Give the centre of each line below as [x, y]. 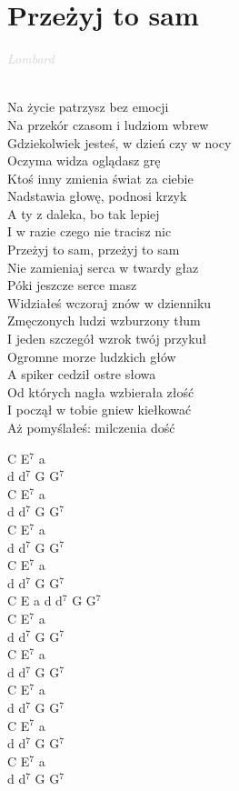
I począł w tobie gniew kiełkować [100, 410]
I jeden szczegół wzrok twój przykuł [107, 339]
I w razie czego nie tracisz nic [90, 231]
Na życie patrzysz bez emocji [88, 107]
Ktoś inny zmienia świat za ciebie [100, 178]
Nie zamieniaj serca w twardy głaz [103, 267]
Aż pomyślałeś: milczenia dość [91, 427]
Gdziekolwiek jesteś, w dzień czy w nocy [119, 142]
